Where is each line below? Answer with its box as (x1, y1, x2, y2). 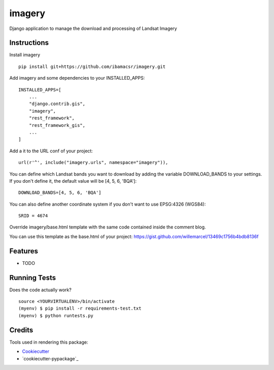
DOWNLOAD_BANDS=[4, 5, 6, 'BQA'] (18, 190, 101, 195)
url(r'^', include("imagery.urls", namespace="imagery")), (18, 160, 168, 165)
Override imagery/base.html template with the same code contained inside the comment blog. (9, 224, 206, 230)
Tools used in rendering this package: (9, 339, 88, 345)
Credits (9, 325, 33, 334)
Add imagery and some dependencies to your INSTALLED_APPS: (9, 75, 145, 81)
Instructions (9, 39, 49, 47)
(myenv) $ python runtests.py (18, 313, 94, 318)
